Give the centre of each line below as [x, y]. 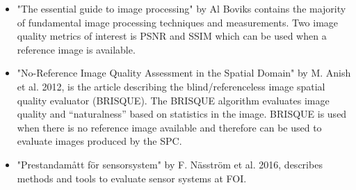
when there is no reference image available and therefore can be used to [169, 127]
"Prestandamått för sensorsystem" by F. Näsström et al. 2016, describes [170, 164]
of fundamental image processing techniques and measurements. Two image [178, 22]
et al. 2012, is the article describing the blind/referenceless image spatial [171, 86]
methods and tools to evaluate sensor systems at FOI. [132, 178]
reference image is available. [76, 49]
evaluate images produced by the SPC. [99, 141]
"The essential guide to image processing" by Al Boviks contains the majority [181, 8]
